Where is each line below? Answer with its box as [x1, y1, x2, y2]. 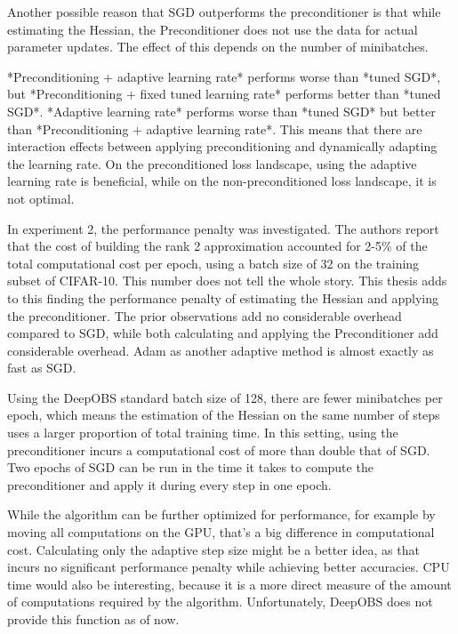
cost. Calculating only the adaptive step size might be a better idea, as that [7, 540, 420, 558]
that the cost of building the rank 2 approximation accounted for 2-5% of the [7, 237, 428, 255]
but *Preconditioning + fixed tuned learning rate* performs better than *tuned [7, 84, 441, 103]
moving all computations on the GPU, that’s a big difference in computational [7, 523, 435, 542]
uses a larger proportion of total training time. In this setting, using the [7, 423, 398, 442]
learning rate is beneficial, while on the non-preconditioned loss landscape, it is [7, 172, 437, 190]
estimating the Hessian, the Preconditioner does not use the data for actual [7, 20, 418, 38]
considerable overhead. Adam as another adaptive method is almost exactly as [7, 341, 434, 359]
